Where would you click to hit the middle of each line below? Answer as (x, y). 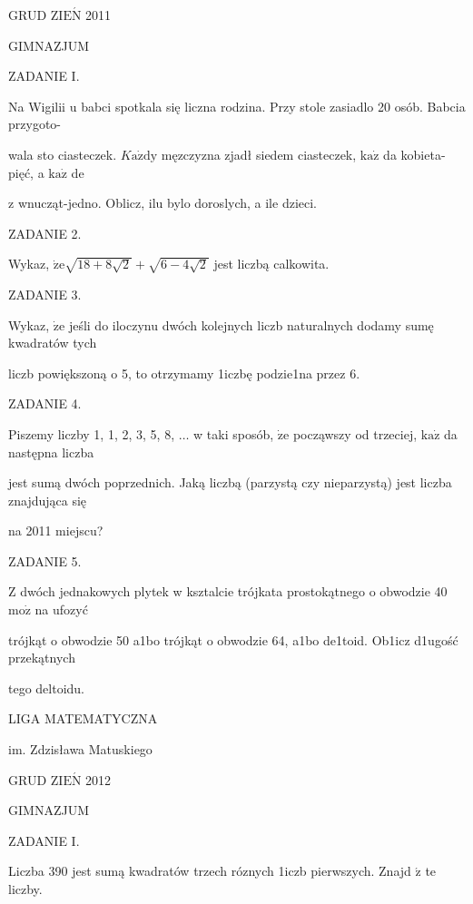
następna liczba (51, 452)
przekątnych (42, 658)
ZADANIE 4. (45, 403)
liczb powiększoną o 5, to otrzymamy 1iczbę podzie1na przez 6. (184, 373)
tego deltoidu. (47, 688)
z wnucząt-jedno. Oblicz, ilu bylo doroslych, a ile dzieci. (163, 203)
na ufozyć (61, 609)
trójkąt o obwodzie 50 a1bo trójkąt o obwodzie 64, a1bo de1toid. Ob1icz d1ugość (233, 639)
